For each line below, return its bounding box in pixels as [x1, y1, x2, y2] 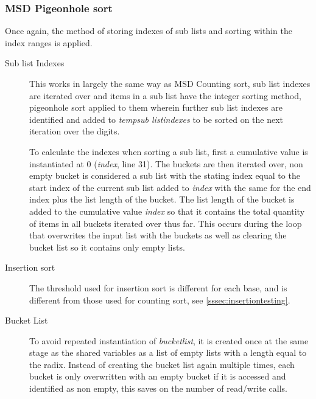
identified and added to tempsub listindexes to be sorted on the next [29, 113, 284, 125]
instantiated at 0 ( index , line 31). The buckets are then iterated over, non [29, 157, 303, 170]
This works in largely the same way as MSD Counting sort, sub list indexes [29, 77, 311, 89]
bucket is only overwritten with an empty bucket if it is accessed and [29, 370, 286, 383]
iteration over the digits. [29, 125, 120, 137]
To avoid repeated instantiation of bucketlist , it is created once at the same [29, 334, 309, 347]
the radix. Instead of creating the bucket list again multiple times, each [29, 358, 295, 370]
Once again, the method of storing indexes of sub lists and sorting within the [5, 24, 292, 37]
